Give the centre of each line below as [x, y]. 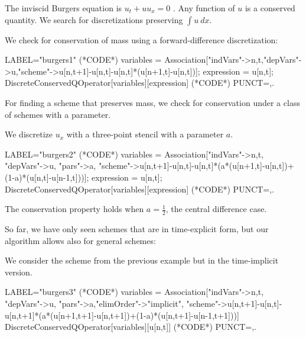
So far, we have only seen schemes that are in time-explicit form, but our [137, 228]
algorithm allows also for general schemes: [80, 240]
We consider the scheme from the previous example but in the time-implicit [142, 260]
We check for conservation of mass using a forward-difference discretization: [141, 39]
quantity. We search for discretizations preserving [94, 19]
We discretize [29, 134]
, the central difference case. [216, 209]
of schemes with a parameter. [58, 114]
